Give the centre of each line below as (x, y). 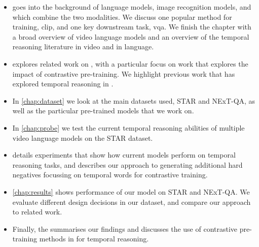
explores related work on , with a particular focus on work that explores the (130, 63)
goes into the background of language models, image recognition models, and (132, 7)
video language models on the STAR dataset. (83, 137)
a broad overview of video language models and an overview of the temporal (131, 36)
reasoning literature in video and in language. (83, 47)
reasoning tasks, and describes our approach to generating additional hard (127, 164)
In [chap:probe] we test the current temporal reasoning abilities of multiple (128, 127)
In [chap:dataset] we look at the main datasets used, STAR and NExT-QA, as (134, 100)
